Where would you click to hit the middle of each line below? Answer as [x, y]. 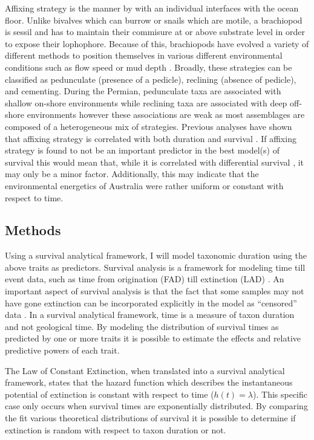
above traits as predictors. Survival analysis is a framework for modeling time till [155, 267]
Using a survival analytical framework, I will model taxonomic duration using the [156, 255]
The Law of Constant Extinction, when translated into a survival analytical [145, 370]
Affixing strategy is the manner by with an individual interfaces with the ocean [152, 8]
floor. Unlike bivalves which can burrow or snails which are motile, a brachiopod [154, 20]
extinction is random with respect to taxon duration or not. [116, 429]
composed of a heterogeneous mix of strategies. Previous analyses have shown [149, 126]
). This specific [280, 394]
